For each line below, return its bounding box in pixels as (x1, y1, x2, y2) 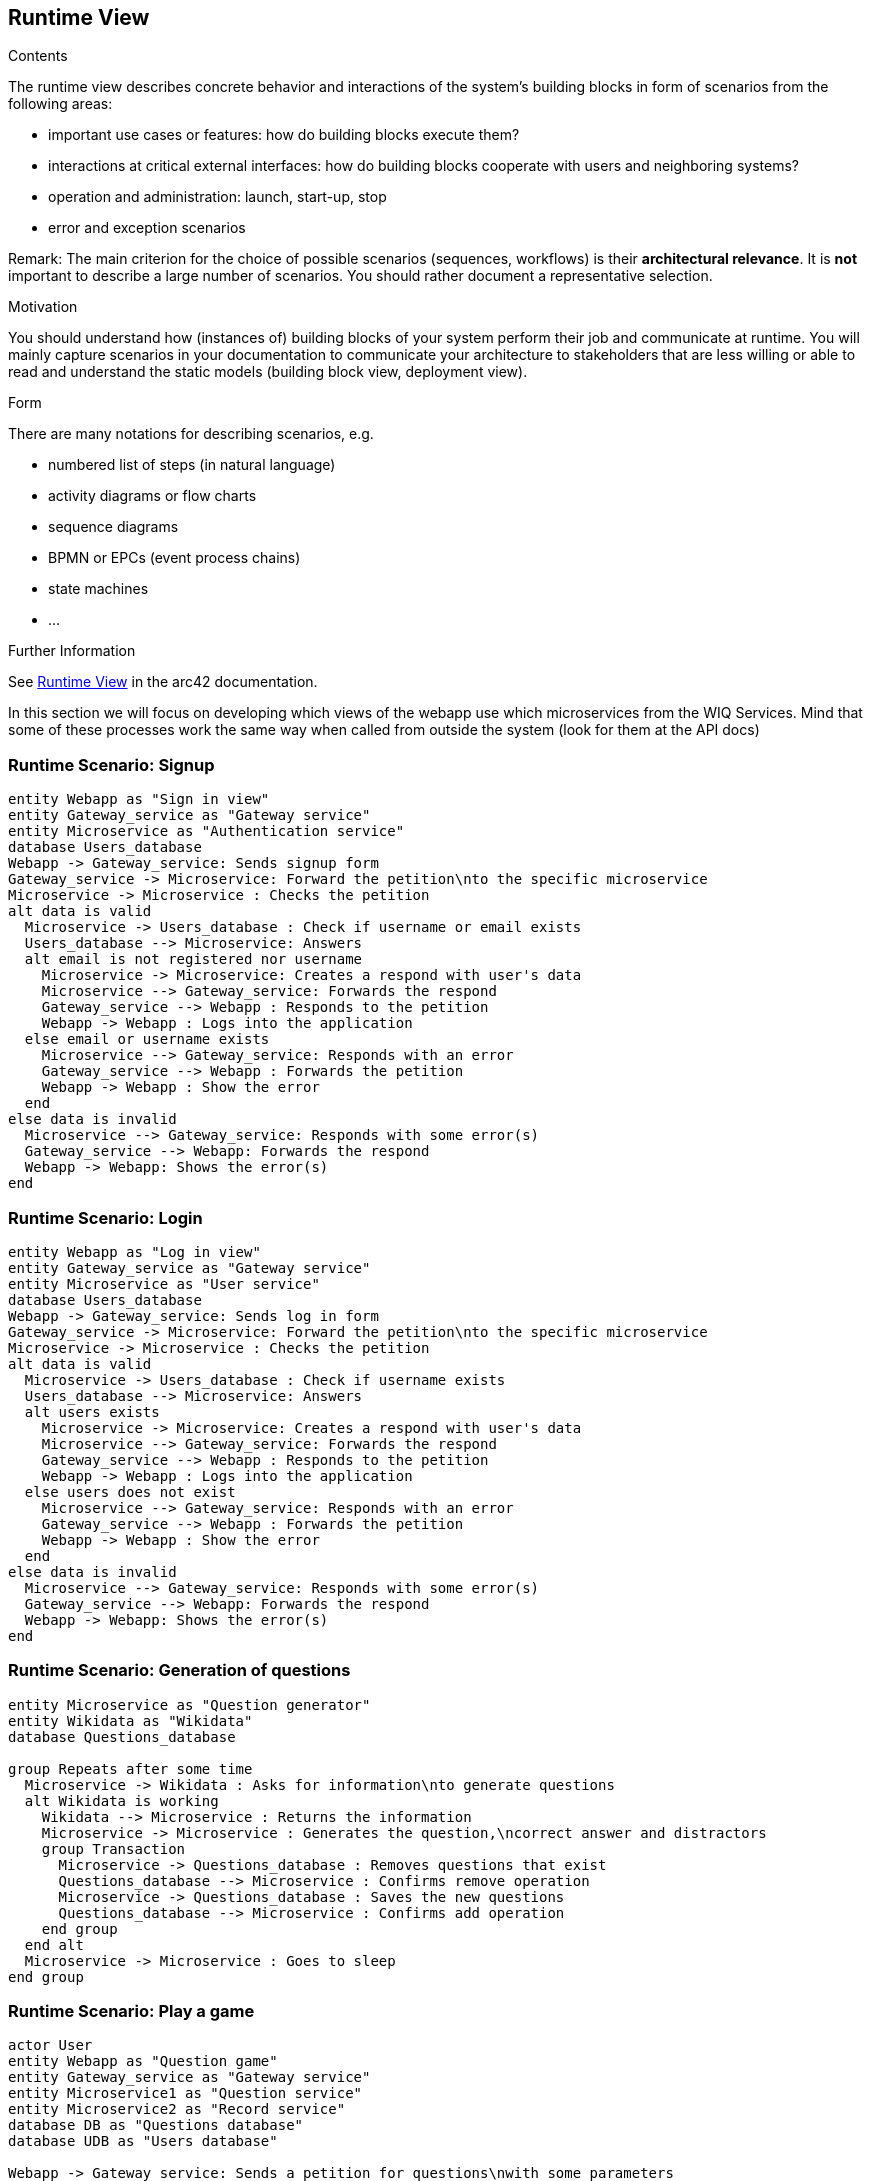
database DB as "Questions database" (8, 2117, 304, 2134)
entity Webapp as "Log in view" (8, 1243, 261, 1260)
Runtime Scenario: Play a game (8, 2001, 255, 2022)
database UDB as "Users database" (8, 2133, 278, 2150)
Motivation (8, 298, 78, 316)
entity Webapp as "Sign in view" (8, 791, 270, 808)
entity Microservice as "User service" (8, 1275, 320, 1292)
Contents (8, 47, 68, 65)
